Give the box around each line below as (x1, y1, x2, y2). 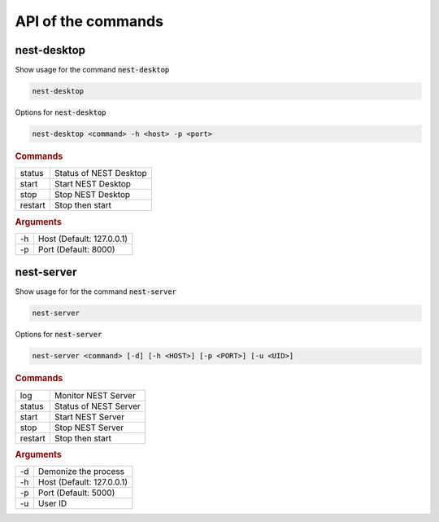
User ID (37, 498, 67, 509)
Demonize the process (37, 466, 125, 477)
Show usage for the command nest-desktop (15, 65, 170, 75)
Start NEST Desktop (54, 178, 132, 190)
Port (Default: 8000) (37, 243, 115, 255)
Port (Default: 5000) (37, 487, 115, 498)
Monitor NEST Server (54, 389, 136, 401)
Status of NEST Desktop (54, 168, 148, 179)
